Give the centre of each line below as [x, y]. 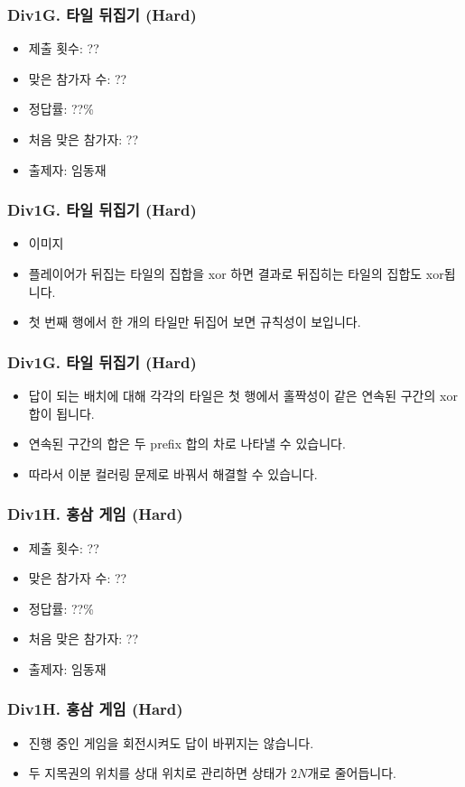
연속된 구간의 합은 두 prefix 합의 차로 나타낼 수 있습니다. [187, 444]
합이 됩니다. [61, 413]
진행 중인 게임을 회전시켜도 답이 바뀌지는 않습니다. [171, 742]
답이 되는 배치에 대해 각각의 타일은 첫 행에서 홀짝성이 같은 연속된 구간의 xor [243, 395]
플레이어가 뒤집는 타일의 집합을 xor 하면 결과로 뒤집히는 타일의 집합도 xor [236, 273]
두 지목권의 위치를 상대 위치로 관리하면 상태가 [158, 773]
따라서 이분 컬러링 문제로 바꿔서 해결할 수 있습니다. [173, 473]
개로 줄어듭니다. [352, 773]
